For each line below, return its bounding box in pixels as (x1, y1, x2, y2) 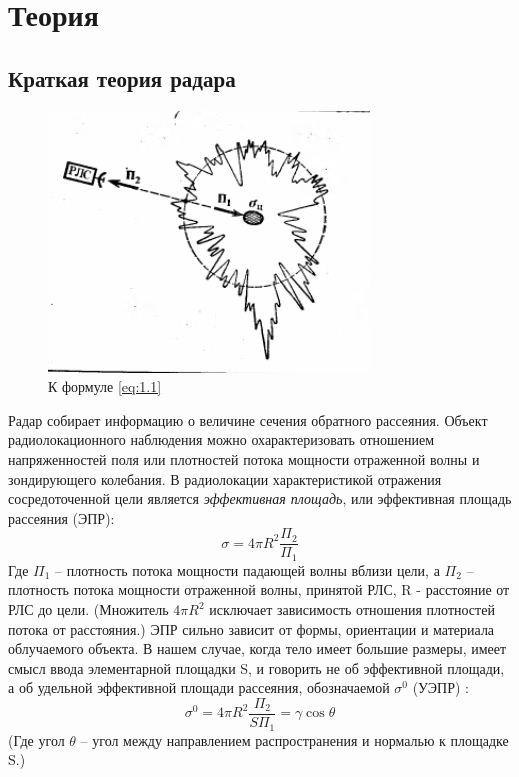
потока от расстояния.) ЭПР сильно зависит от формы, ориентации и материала (8, 618, 495, 639)
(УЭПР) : (412, 677, 469, 698)
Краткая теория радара (8, 62, 236, 93)
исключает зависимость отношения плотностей (209, 599, 495, 620)
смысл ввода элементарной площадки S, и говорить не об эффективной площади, (8, 657, 505, 678)
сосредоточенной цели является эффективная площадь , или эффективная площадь (8, 488, 512, 509)
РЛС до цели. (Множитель (8, 599, 169, 620)
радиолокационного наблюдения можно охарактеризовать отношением (8, 429, 435, 450)
